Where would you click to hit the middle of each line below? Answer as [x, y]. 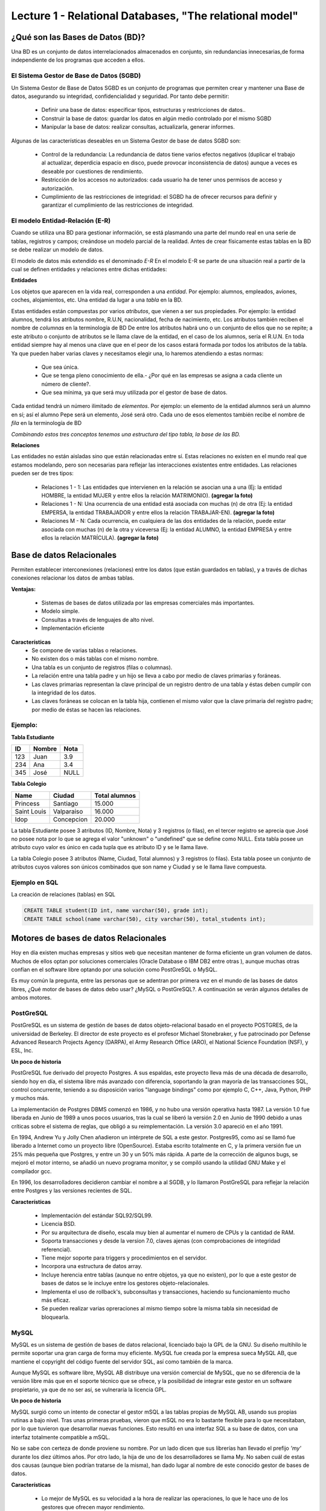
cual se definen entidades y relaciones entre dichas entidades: [89, 269]
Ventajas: [24, 589]
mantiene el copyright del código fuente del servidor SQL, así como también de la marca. [122, 1361]
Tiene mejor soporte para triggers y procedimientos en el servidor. [124, 1258]
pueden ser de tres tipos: [42, 473]
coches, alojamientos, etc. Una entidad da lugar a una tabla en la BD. [97, 300]
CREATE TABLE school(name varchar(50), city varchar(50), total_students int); [145, 919]
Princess [27, 803]
